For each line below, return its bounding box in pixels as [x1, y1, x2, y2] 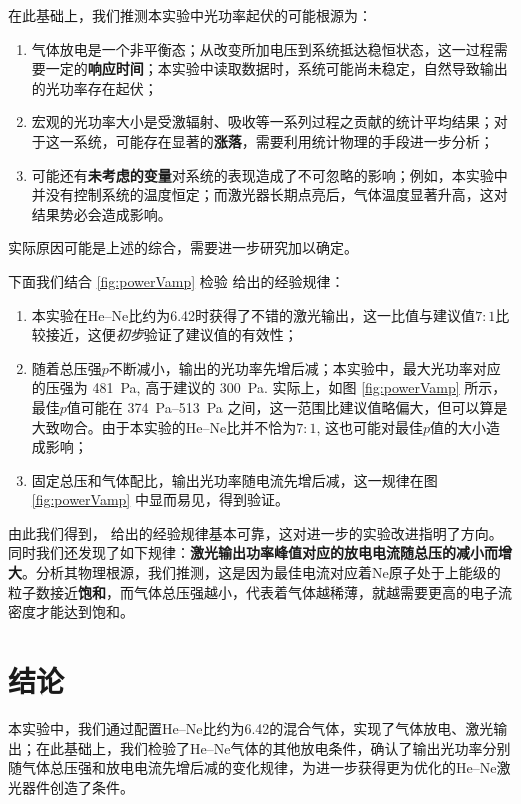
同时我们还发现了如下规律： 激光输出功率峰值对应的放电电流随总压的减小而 [8, 542, 498, 563]
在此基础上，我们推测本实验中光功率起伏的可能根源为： [8, 5, 372, 25]
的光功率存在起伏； [31, 77, 158, 98]
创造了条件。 [49, 776, 134, 797]
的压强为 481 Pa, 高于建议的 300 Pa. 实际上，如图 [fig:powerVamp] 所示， [31, 377, 507, 398]
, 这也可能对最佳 [316, 416, 424, 437]
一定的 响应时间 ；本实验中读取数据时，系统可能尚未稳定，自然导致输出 [45, 58, 508, 79]
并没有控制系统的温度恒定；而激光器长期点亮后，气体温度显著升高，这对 [31, 184, 508, 205]
